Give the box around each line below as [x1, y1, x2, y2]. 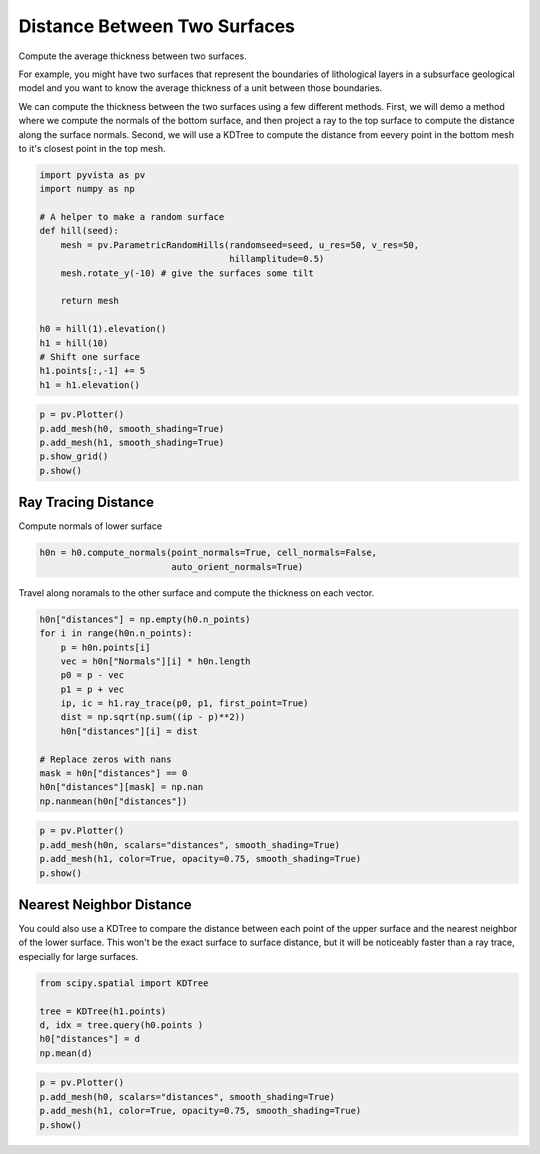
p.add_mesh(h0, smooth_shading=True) [39, 423, 225, 434]
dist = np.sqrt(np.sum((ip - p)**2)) [60, 711, 246, 723]
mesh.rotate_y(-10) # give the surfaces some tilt [60, 267, 314, 279]
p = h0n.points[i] [60, 641, 151, 653]
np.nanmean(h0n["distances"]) [39, 795, 188, 807]
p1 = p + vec [60, 683, 125, 695]
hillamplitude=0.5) [229, 253, 325, 265]
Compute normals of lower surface [18, 520, 163, 532]
